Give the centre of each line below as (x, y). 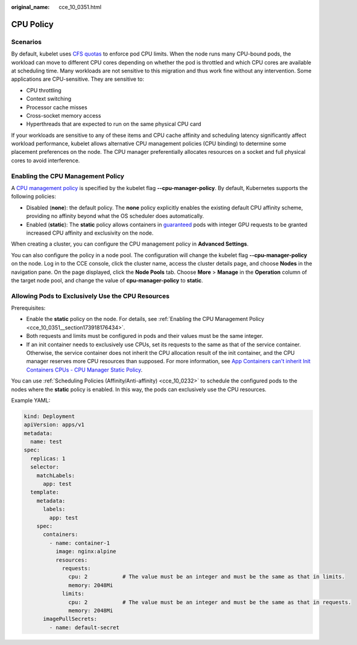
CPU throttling (44, 90)
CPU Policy (32, 24)
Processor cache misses (57, 107)
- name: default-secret (84, 627)
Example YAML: (31, 400)
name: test (46, 442)
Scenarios (27, 42)
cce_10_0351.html (80, 7)
